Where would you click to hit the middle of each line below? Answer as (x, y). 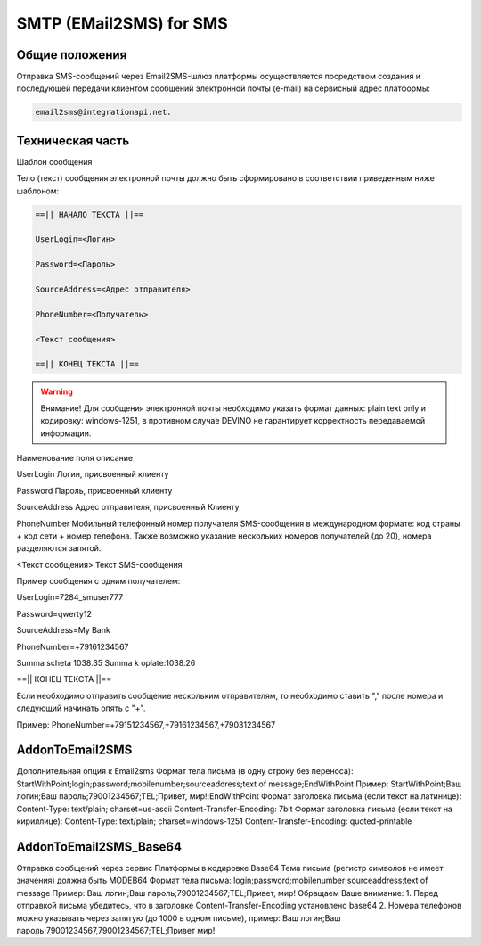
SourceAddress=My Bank (63, 630)
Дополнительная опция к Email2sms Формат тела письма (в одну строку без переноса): (185, 771)
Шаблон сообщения (54, 161)
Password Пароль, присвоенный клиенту (94, 490)
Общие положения (72, 55)
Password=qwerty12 (54, 613)
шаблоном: (38, 191)
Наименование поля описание (75, 457)
